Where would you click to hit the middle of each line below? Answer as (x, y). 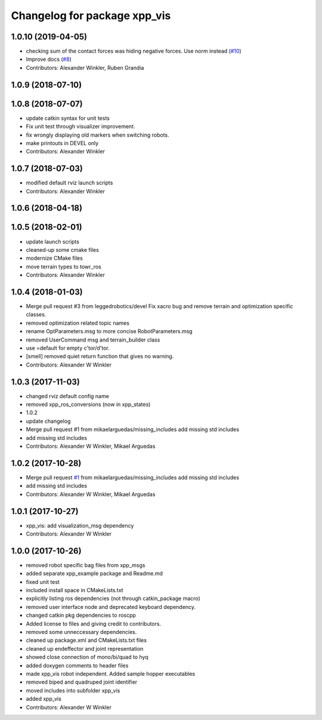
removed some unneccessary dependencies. (81, 632)
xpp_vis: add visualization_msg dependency (80, 525)
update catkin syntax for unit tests (68, 118)
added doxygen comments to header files (77, 665)
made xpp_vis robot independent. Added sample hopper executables (111, 673)
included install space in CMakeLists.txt (75, 590)
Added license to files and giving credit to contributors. (93, 623)
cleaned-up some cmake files (63, 250)
